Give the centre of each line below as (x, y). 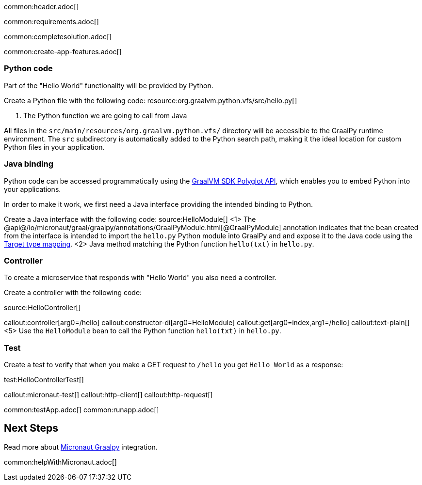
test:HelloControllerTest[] (44, 380)
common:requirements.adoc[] (51, 22)
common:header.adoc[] (41, 7)
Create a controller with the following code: (73, 293)
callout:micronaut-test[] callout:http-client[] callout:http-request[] (108, 395)
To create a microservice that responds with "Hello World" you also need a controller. (140, 278)
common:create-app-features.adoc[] (63, 52)
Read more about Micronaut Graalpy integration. (81, 447)
